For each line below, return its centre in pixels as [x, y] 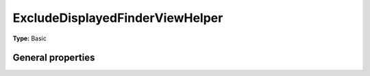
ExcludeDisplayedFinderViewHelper [118, 18]
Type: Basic [30, 38]
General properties [54, 58]
